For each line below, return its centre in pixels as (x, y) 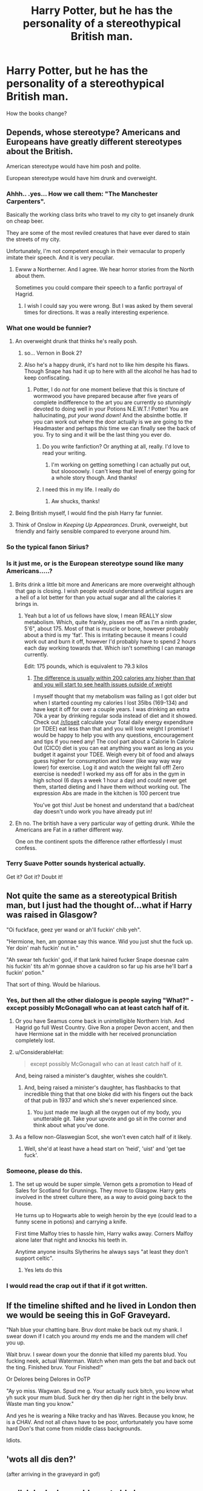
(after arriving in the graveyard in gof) (53, 1474)
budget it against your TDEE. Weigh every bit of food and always (114, 754)
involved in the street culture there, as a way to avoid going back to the (104, 1197)
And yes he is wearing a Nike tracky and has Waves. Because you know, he (101, 1416)
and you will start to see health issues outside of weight (103, 684)
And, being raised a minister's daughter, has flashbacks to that (102, 1087)
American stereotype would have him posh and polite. (74, 166)
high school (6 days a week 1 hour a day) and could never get (110, 780)
